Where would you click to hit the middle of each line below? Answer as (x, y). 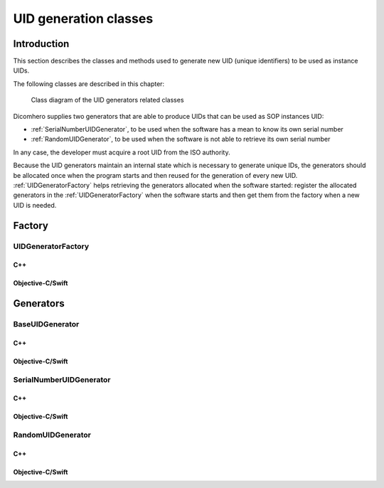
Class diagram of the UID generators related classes (107, 100)
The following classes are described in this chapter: (89, 84)
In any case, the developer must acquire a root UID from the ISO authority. (122, 152)
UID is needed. (35, 205)
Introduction (41, 44)
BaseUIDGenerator (46, 324)
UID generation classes (83, 18)
